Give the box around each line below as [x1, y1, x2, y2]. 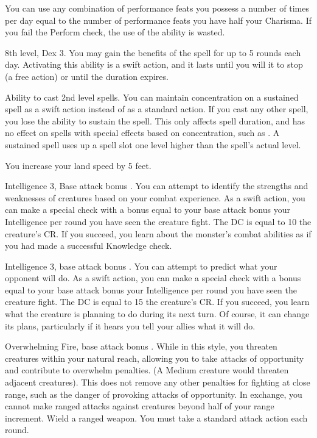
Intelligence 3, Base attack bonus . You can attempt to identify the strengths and [5, 179, 308, 192]
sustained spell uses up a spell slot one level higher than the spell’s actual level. [5, 138, 301, 151]
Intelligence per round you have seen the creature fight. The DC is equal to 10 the [5, 215, 312, 228]
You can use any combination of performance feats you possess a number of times [5, 2, 309, 14]
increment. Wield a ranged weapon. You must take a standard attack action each [5, 411, 308, 424]
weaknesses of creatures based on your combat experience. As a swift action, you [5, 191, 305, 204]
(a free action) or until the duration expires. [5, 70, 169, 82]
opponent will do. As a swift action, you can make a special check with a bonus [5, 271, 301, 284]
